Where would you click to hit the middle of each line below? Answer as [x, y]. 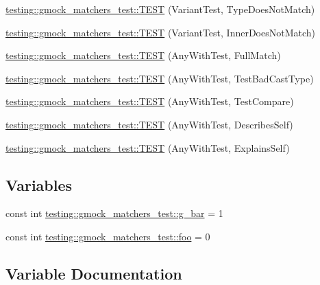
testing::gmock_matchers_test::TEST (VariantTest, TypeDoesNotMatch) [160, 9]
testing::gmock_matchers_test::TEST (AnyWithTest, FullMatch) [143, 55]
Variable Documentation [94, 273]
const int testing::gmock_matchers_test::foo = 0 [108, 236]
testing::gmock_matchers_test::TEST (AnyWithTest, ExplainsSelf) [148, 147]
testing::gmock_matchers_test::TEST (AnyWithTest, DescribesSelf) [149, 124]
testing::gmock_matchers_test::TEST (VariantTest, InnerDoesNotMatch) [161, 32]
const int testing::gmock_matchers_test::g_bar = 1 [114, 213]
